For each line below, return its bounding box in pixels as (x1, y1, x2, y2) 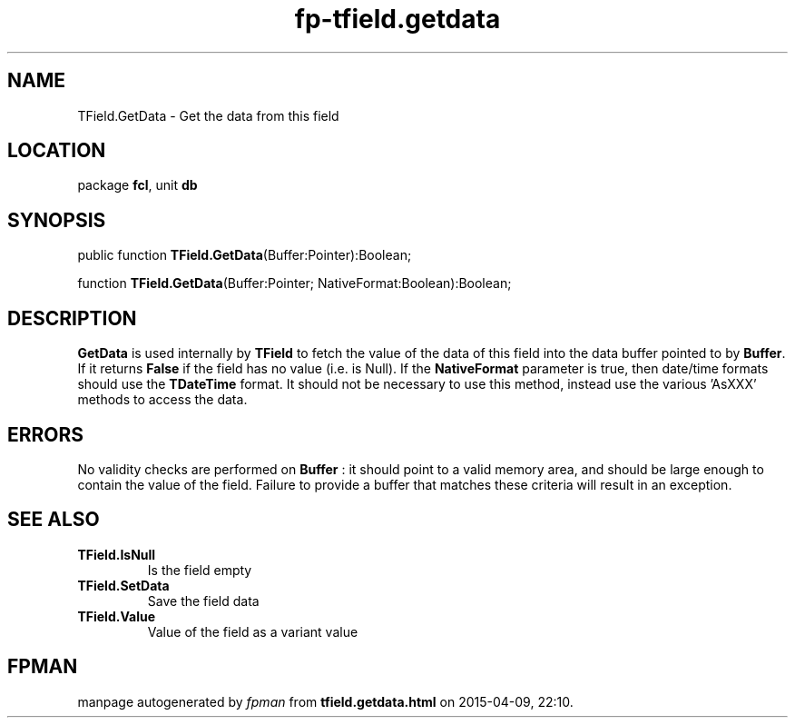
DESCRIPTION (7, 306, 137, 330)
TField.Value (77, 608, 155, 624)
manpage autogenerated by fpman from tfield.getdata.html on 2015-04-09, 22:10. (77, 693, 574, 710)
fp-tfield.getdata (294, 4, 501, 35)
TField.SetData (77, 577, 170, 593)
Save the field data (147, 592, 260, 609)
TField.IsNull (77, 546, 156, 562)
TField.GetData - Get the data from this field (77, 107, 339, 124)
